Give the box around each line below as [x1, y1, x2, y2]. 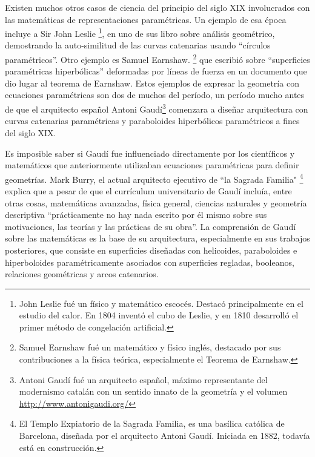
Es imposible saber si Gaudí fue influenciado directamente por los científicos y [5, 146, 295, 159]
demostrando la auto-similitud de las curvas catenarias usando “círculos [5, 39, 271, 51]
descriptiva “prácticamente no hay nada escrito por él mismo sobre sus [5, 208, 267, 221]
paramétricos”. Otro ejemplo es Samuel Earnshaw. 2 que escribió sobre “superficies [5, 51, 310, 65]
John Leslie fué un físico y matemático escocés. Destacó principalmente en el [19, 297, 303, 309]
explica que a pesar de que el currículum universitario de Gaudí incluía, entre [5, 184, 292, 197]
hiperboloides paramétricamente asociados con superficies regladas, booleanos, [5, 255, 294, 268]
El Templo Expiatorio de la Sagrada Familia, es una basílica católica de [19, 417, 285, 430]
